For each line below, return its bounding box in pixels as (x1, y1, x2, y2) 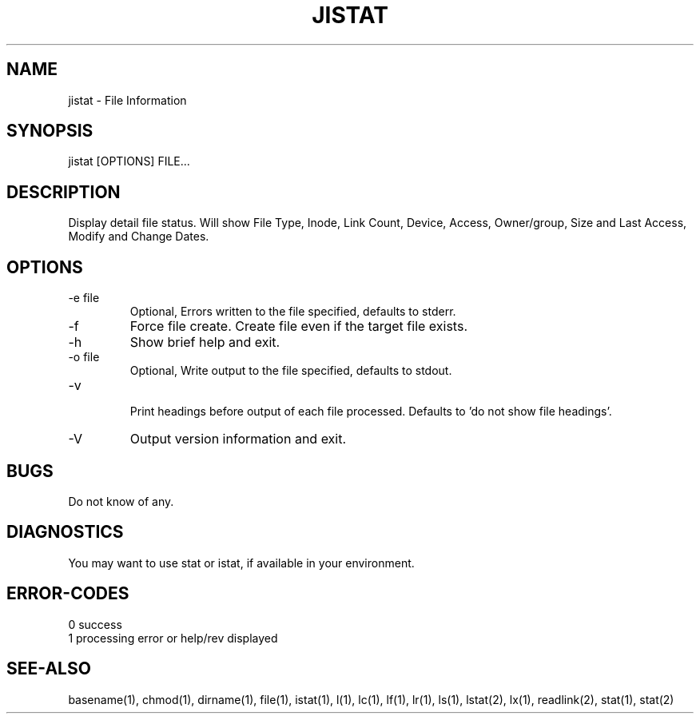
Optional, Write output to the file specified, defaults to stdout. (129, 364, 452, 378)
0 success (68, 617, 122, 631)
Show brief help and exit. (129, 334, 280, 351)
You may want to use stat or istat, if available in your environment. (68, 555, 415, 570)
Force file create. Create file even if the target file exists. (129, 318, 467, 335)
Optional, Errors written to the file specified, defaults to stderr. (129, 304, 456, 319)
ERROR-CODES (6, 583, 129, 604)
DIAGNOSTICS (6, 522, 124, 543)
